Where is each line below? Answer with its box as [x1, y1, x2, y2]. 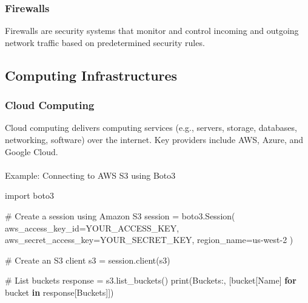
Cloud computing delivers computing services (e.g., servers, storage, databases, [5, 121, 297, 134]
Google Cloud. [5, 145, 58, 158]
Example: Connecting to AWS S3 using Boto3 [5, 168, 176, 181]
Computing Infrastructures [5, 65, 178, 84]
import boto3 [5, 189, 54, 202]
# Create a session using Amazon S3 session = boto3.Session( [5, 209, 235, 222]
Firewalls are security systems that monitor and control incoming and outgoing [5, 24, 299, 37]
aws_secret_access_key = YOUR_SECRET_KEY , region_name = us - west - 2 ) [5, 233, 293, 246]
